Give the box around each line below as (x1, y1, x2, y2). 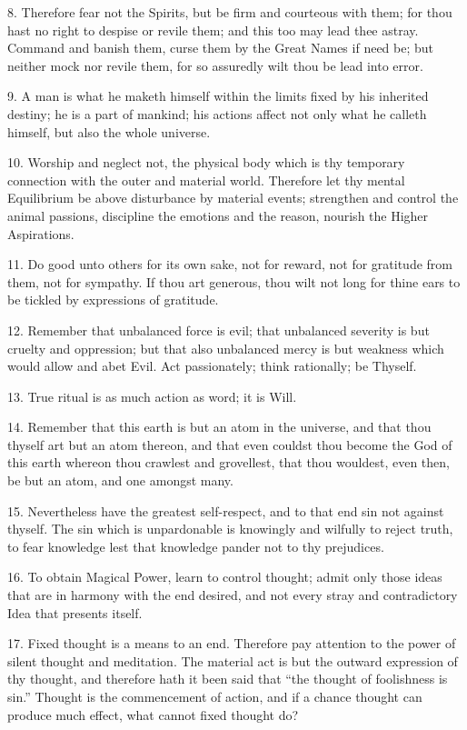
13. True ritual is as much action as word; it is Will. (7, 386, 297, 405)
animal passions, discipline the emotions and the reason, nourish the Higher (7, 205, 429, 225)
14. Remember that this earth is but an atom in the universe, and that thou (7, 417, 432, 436)
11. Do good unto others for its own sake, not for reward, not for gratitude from (7, 255, 452, 274)
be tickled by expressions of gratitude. (7, 290, 219, 309)
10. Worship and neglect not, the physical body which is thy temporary (7, 153, 405, 172)
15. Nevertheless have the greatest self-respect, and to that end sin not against (7, 501, 444, 520)
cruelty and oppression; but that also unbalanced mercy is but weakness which (7, 338, 444, 357)
